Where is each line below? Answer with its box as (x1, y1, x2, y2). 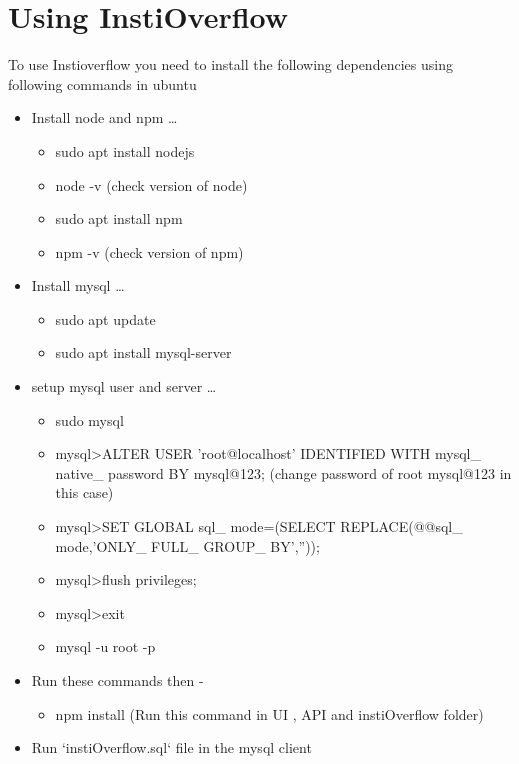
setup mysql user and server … (31, 376, 217, 397)
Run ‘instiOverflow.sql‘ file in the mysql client (31, 737, 312, 758)
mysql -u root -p (55, 636, 156, 657)
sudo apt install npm (55, 208, 183, 229)
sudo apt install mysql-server (55, 342, 232, 363)
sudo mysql (55, 409, 124, 430)
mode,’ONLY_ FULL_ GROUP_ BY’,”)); (55, 535, 320, 556)
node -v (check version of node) (55, 174, 248, 195)
